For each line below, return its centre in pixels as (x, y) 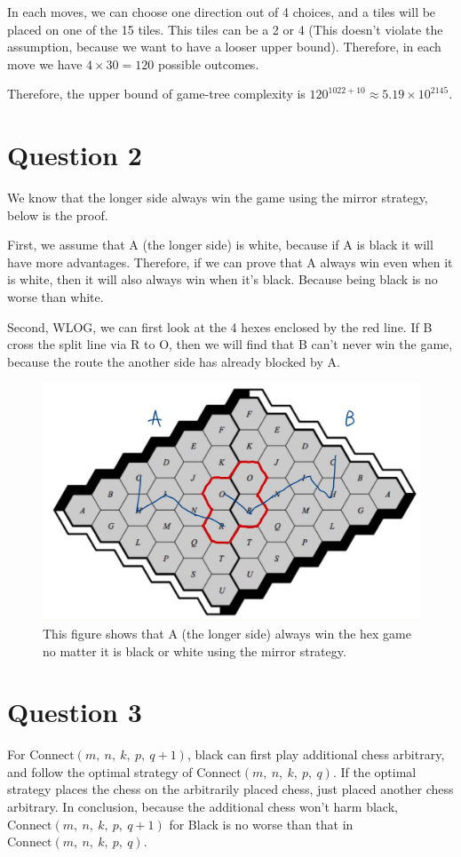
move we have (45, 63)
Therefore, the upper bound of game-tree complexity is (156, 94)
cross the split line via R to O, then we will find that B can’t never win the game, (230, 344)
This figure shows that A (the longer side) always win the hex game (227, 633)
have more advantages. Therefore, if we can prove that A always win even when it (230, 262)
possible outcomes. (208, 63)
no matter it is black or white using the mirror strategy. (195, 651)
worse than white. (56, 297)
